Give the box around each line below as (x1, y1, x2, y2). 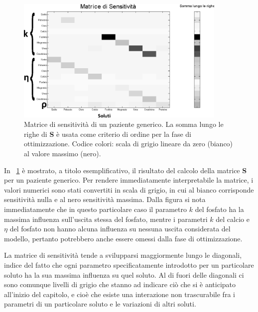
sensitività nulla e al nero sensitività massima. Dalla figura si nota (4, 194, 206, 205)
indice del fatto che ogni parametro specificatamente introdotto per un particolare (4, 260, 254, 270)
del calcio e (216, 213, 250, 224)
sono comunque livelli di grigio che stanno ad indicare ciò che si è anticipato (4, 279, 236, 290)
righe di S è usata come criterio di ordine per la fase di (24, 128, 191, 139)
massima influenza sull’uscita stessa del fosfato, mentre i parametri (4, 213, 208, 224)
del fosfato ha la (195, 204, 244, 214)
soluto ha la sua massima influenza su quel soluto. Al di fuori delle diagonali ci (4, 269, 244, 280)
